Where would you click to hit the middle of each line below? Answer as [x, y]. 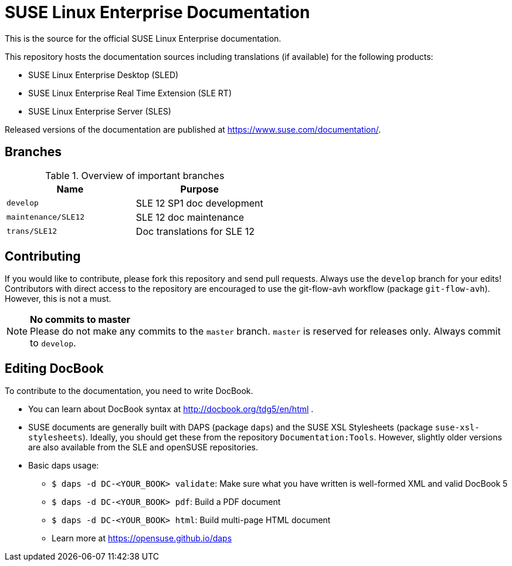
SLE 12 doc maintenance [190, 217]
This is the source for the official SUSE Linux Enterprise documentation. [143, 38]
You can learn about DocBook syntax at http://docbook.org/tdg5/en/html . [171, 409]
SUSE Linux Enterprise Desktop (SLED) [104, 75]
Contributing [43, 257]
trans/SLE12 [32, 231]
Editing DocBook [54, 368]
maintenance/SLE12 [46, 217]
